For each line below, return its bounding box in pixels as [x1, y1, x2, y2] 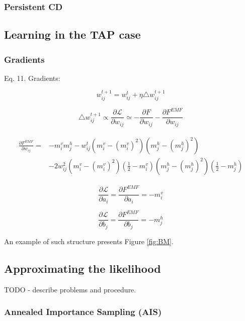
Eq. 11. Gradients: [4, 72, 60, 83]
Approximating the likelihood [4, 260, 161, 276]
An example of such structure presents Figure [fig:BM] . [4, 236, 174, 246]
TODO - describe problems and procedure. [4, 284, 136, 294]
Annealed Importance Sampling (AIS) [4, 305, 162, 318]
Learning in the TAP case [4, 27, 141, 42]
